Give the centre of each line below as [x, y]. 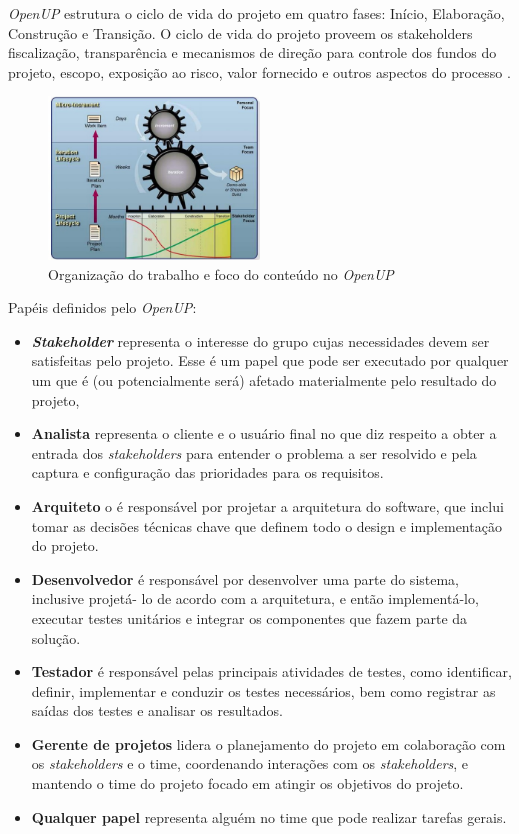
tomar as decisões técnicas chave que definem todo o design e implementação [266, 525]
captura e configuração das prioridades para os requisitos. [207, 472]
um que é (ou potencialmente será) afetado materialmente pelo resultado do [264, 379]
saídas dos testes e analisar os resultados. [157, 710]
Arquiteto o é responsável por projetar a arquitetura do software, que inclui [267, 505]
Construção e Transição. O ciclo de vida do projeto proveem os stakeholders [240, 32]
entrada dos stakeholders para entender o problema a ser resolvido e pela [254, 452]
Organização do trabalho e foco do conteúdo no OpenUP [221, 273]
